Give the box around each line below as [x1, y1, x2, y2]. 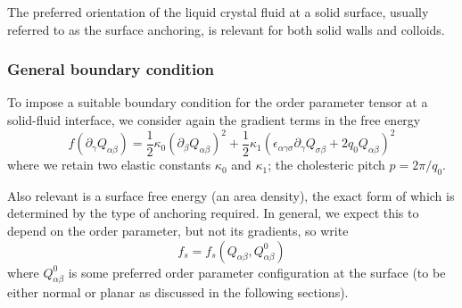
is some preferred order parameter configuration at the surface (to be [68, 262, 446, 281]
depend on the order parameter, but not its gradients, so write [7, 221, 349, 240]
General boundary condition [7, 58, 214, 80]
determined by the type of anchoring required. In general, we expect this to [7, 204, 419, 222]
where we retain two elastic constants [7, 155, 211, 174]
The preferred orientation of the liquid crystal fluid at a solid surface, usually [7, 3, 429, 21]
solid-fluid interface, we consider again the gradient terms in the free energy [7, 111, 421, 129]
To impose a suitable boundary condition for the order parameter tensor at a [7, 93, 428, 112]
